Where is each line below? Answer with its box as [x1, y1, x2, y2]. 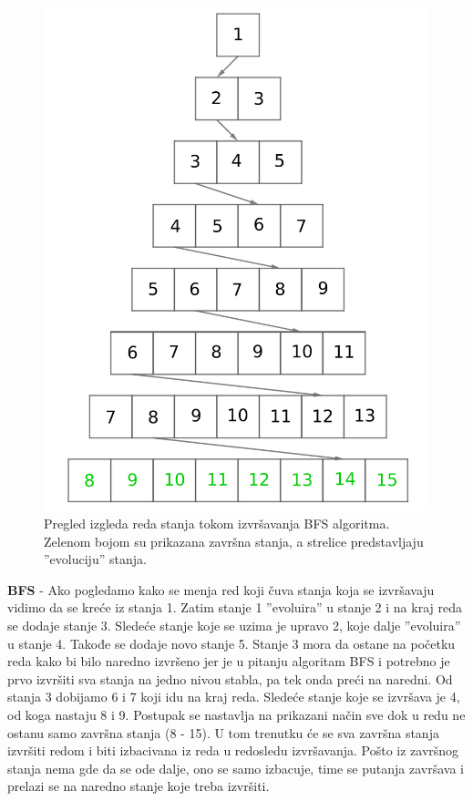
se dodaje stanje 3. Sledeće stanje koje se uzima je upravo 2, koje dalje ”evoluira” [7, 615, 461, 634]
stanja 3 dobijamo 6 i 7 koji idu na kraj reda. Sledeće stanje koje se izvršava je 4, [7, 687, 460, 706]
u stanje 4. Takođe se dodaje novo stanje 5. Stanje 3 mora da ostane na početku [7, 633, 456, 652]
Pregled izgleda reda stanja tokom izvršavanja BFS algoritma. [44, 513, 390, 532]
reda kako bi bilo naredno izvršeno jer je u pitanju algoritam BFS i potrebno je [7, 652, 450, 671]
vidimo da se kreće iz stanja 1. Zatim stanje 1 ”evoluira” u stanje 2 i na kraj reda [7, 598, 462, 617]
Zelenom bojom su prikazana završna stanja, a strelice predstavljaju [44, 531, 424, 550]
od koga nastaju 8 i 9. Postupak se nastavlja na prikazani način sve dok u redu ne [7, 704, 466, 724]
